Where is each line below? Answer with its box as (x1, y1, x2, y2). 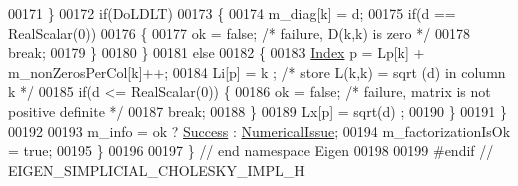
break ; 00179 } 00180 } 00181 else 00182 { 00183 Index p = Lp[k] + (8, 42, 425, 63)
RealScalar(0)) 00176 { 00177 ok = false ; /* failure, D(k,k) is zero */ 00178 (8, 22, 470, 43)
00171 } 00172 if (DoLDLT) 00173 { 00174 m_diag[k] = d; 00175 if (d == (8, 3, 456, 23)
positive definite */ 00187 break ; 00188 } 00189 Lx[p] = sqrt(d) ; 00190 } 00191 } (8, 100, 507, 121)
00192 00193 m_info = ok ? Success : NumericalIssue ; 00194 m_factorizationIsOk (8, 120, 511, 141)
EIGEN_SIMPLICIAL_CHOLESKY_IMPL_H (8, 159, 305, 180)
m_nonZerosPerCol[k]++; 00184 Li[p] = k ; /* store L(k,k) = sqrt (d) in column (8, 61, 506, 82)
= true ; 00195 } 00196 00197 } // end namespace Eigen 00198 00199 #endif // (8, 140, 494, 161)
